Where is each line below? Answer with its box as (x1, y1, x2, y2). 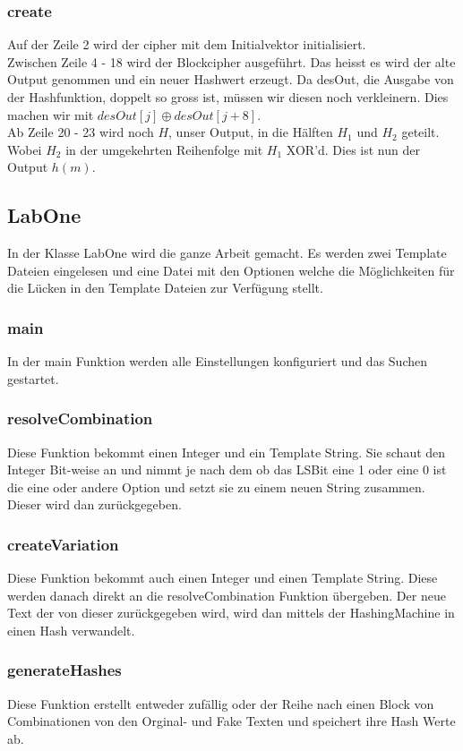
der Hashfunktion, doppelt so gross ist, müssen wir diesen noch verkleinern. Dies (7, 88, 449, 106)
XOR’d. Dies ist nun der (286, 140, 420, 158)
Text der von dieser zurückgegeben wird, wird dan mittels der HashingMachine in (7, 603, 455, 622)
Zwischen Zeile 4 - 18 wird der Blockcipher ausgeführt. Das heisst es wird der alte (7, 52, 456, 71)
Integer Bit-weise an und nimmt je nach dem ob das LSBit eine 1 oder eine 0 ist (7, 460, 447, 479)
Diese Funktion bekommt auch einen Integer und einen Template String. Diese (7, 568, 438, 587)
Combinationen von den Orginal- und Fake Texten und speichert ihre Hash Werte (7, 712, 456, 730)
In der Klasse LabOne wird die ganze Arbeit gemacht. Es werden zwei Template (7, 243, 447, 262)
